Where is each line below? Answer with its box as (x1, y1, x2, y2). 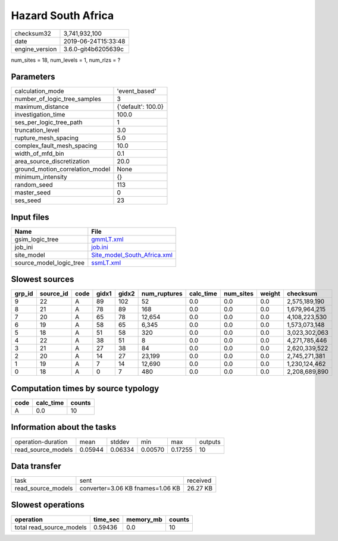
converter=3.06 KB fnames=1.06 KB (79, 485, 181, 493)
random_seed (14, 181, 53, 189)
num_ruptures (141, 290, 183, 298)
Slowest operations (11, 500, 84, 510)
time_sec (93, 515, 120, 523)
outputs (199, 438, 221, 446)
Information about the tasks (11, 422, 117, 432)
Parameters (11, 72, 55, 82)
